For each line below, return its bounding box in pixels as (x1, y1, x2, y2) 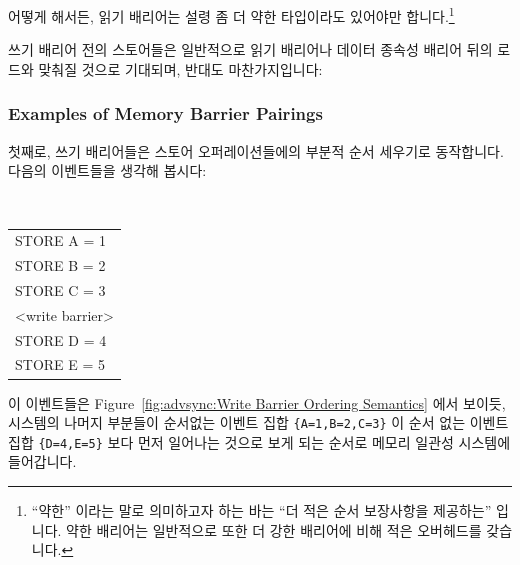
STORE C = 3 (15, 279, 106, 300)
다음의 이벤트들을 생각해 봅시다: (8, 160, 207, 181)
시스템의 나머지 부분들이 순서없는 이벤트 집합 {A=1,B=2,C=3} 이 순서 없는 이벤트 (8, 412, 509, 433)
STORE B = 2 (15, 255, 106, 276)
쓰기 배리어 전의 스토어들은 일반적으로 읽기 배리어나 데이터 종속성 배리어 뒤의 (8, 39, 493, 60)
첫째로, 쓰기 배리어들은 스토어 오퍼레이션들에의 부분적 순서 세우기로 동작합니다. (8, 140, 504, 161)
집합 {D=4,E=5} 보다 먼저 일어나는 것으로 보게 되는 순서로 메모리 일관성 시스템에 (8, 431, 511, 452)
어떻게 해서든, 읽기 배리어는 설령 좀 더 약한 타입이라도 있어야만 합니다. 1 (8, 3, 455, 26)
